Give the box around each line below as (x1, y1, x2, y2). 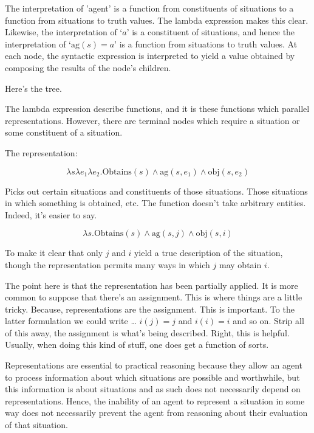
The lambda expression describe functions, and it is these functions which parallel (5, 102, 310, 115)
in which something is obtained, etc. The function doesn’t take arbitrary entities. (5, 196, 306, 209)
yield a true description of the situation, (134, 246, 283, 259)
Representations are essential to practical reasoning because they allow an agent (5, 359, 302, 372)
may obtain (219, 258, 262, 271)
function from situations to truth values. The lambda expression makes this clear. (5, 13, 309, 26)
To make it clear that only (5, 246, 103, 259)
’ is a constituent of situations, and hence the (126, 26, 295, 38)
